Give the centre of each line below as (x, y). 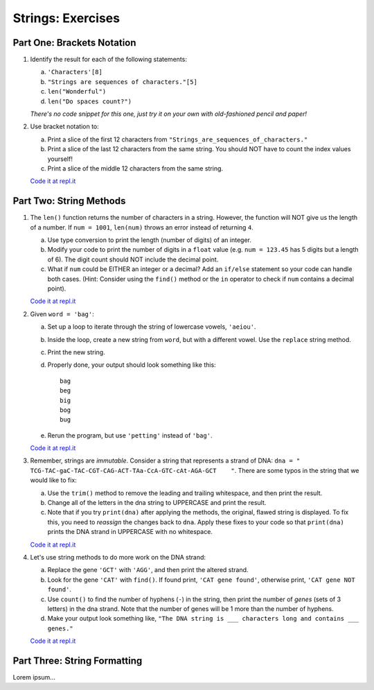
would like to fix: (54, 480)
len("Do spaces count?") (89, 101)
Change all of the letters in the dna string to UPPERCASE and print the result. (157, 503)
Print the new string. (76, 352)
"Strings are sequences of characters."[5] (122, 82)
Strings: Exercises (66, 18)
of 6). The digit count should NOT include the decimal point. (133, 259)
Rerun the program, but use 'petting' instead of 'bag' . (130, 435)
